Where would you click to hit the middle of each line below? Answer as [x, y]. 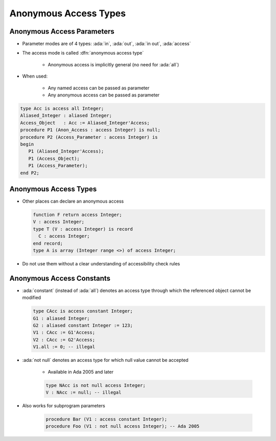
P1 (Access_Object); [54, 158]
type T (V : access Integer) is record [83, 229]
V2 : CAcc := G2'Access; [64, 340]
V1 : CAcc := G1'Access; [64, 333]
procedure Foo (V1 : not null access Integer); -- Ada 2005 [123, 426]
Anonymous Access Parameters [62, 31]
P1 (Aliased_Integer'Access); [66, 151]
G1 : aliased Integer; [61, 318]
